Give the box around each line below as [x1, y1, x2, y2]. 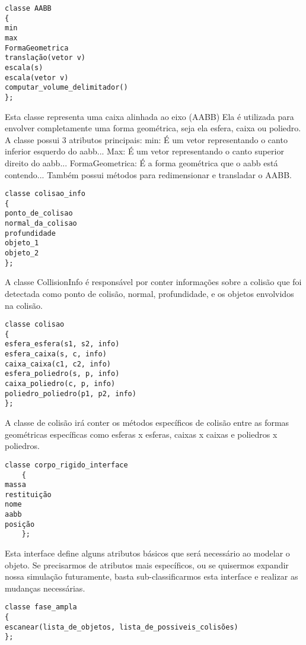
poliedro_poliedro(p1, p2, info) [5, 389, 136, 398]
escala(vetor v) [5, 73, 69, 82]
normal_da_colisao [5, 219, 77, 228]
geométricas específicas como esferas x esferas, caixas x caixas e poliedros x [5, 428, 278, 440]
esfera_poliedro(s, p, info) [5, 369, 120, 378]
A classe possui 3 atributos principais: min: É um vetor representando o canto [5, 133, 288, 146]
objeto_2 [5, 249, 39, 258]
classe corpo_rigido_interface [5, 460, 128, 469]
